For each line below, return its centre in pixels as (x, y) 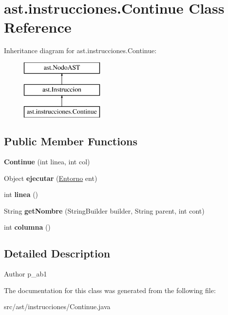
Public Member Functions (71, 141)
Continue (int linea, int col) (47, 162)
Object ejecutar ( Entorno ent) (51, 178)
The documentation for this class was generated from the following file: (110, 290)
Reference (38, 27)
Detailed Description (57, 253)
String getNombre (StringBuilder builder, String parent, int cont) (104, 210)
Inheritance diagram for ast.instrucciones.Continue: (80, 50)
